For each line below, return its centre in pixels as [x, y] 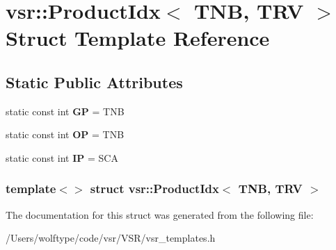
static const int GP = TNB [65, 111]
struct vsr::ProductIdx [154, 189]
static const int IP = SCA [62, 157]
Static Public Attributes [94, 82]
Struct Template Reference [138, 38]
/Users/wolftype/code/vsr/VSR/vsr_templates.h [111, 238]
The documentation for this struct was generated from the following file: [160, 214]
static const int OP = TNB [65, 134]
